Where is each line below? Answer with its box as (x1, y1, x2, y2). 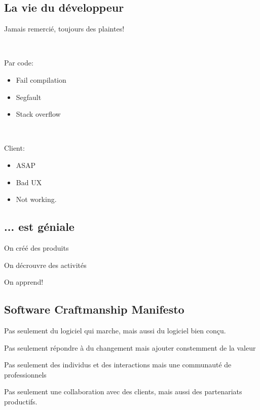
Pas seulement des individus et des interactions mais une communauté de (4, 359, 232, 370)
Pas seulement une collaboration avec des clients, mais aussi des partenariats (4, 386, 242, 397)
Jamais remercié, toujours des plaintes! (4, 23, 125, 34)
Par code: (4, 57, 33, 68)
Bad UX (16, 177, 42, 187)
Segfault (16, 91, 42, 102)
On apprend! (4, 277, 44, 287)
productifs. (4, 396, 38, 406)
